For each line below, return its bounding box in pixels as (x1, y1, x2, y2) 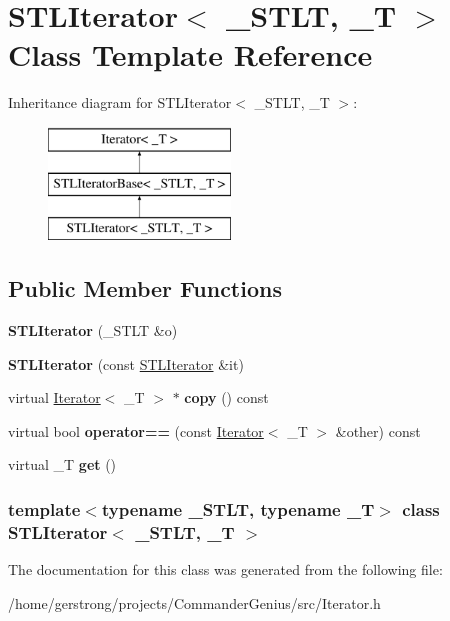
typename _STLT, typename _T (101, 496, 375, 521)
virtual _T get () (8, 454, 117, 475)
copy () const (184, 387, 269, 408)
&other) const (335, 420, 421, 441)
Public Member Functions (8, 273, 282, 304)
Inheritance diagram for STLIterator (8, 92, 232, 113)
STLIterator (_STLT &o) (8, 320, 178, 341)
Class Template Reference (8, 34, 373, 75)
